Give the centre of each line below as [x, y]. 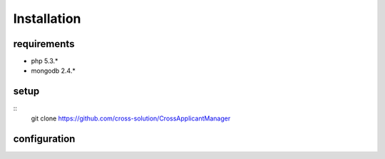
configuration [44, 139]
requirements [44, 44]
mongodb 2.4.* [53, 71]
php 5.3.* [45, 61]
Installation [47, 19]
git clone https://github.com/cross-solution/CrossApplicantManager [131, 118]
